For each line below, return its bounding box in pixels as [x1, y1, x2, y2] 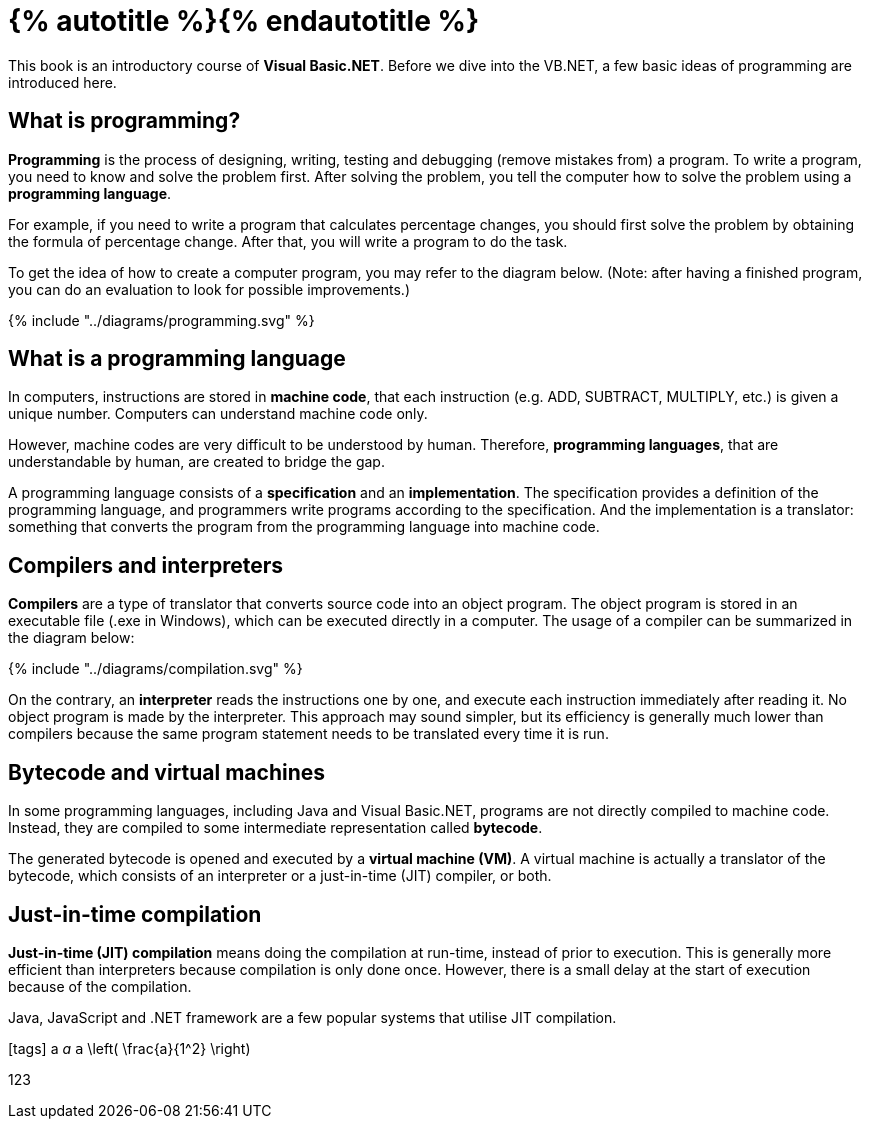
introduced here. [8, 73, 117, 91]
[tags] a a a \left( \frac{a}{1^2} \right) [8, 1039, 251, 1057]
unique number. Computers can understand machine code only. [8, 405, 428, 423]
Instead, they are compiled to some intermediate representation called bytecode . [8, 819, 543, 837]
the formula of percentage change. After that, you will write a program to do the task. [8, 232, 568, 250]
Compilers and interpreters [8, 552, 284, 578]
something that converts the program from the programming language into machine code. [8, 518, 600, 536]
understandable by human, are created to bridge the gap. [8, 453, 385, 471]
